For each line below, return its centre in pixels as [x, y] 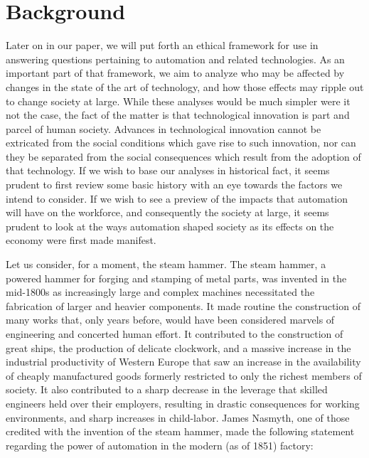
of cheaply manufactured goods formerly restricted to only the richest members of [184, 375]
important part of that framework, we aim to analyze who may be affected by [175, 73]
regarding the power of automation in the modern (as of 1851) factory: [160, 445]
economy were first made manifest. [81, 240]
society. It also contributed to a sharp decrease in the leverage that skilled [167, 389]
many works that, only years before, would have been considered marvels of [170, 320]
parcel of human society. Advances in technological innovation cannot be [164, 128]
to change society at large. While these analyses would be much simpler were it [178, 101]
